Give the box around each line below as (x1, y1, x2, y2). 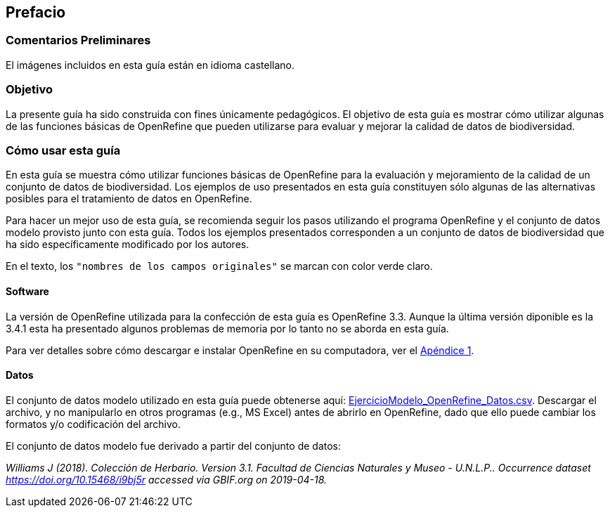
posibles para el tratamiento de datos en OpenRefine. (6, 193, 252, 205)
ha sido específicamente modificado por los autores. (6, 238, 249, 251)
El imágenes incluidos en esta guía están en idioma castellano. (6, 58, 294, 71)
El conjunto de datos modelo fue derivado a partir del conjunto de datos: (6, 439, 342, 452)
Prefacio (6, 4, 66, 21)
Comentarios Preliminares (6, 33, 151, 48)
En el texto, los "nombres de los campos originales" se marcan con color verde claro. (6, 260, 433, 273)
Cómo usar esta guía (6, 143, 121, 157)
